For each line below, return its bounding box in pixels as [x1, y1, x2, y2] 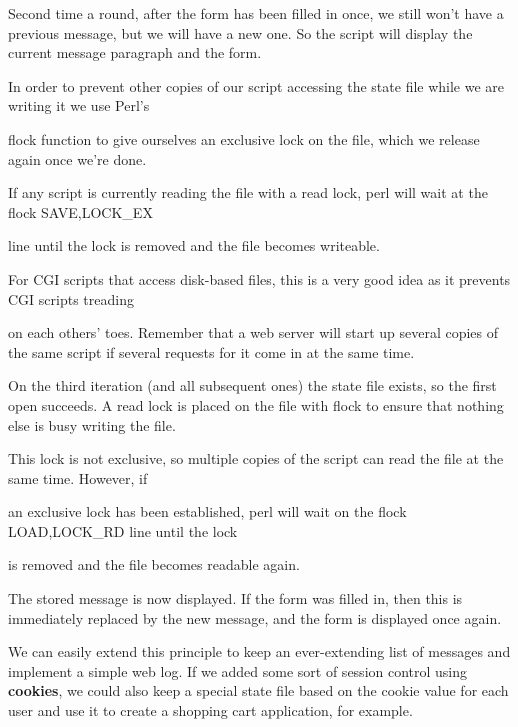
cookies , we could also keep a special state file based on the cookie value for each [8, 680, 509, 701]
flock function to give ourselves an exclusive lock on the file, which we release [8, 128, 480, 149]
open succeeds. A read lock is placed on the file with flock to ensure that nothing [8, 394, 504, 415]
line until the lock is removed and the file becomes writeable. [8, 235, 380, 256]
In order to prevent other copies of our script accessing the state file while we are [8, 75, 505, 96]
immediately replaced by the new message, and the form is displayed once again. [8, 607, 502, 628]
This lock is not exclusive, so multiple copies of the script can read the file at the [8, 448, 504, 469]
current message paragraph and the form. [8, 42, 262, 63]
